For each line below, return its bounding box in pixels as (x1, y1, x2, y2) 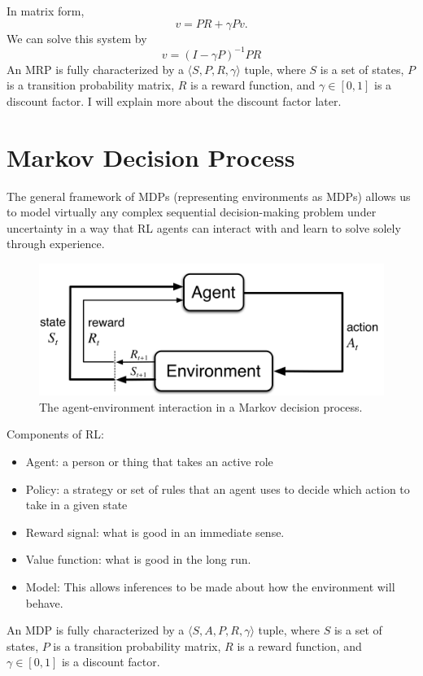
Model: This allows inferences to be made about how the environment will (25, 578, 395, 595)
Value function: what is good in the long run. (25, 551, 251, 568)
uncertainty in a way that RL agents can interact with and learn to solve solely (7, 219, 401, 236)
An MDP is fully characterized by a (7, 621, 185, 639)
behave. (25, 594, 63, 611)
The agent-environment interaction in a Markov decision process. (39, 398, 363, 415)
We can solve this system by (7, 29, 147, 46)
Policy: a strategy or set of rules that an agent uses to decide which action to (25, 480, 410, 497)
